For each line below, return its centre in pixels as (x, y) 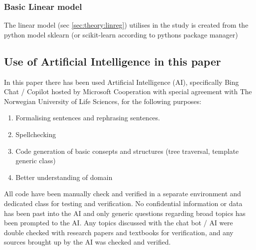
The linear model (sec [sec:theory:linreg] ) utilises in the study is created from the (126, 25)
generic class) (35, 161)
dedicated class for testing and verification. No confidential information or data (123, 203)
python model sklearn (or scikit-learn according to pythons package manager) (121, 34)
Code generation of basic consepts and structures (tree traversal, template (127, 151)
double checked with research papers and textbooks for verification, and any (119, 232)
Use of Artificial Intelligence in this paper (112, 61)
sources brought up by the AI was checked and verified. (87, 242)
